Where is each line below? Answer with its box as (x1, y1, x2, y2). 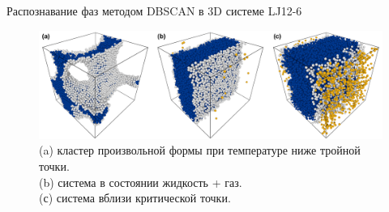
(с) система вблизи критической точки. (39, 189, 231, 206)
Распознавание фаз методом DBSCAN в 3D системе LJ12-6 (6, 2, 302, 19)
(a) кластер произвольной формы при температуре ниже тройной (39, 142, 361, 159)
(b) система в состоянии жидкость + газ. (39, 173, 242, 190)
